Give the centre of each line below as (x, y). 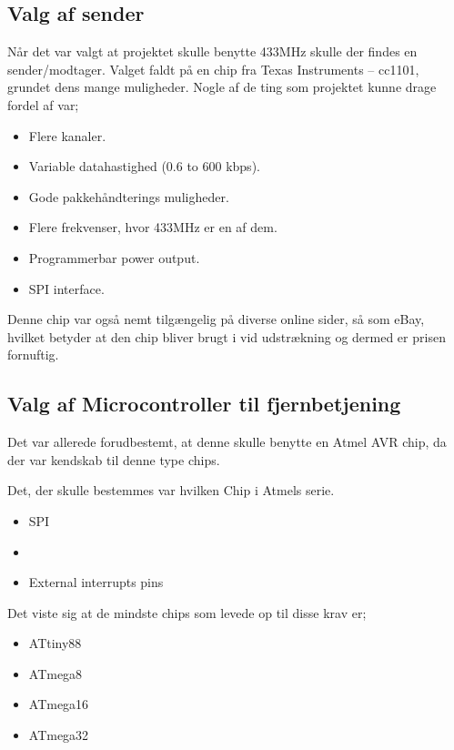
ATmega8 (55, 673)
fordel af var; (43, 104)
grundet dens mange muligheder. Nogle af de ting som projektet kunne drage (222, 87)
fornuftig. (33, 355)
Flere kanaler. (67, 135)
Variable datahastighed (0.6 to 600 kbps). (144, 166)
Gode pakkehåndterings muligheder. (129, 196)
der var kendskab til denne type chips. (114, 459)
